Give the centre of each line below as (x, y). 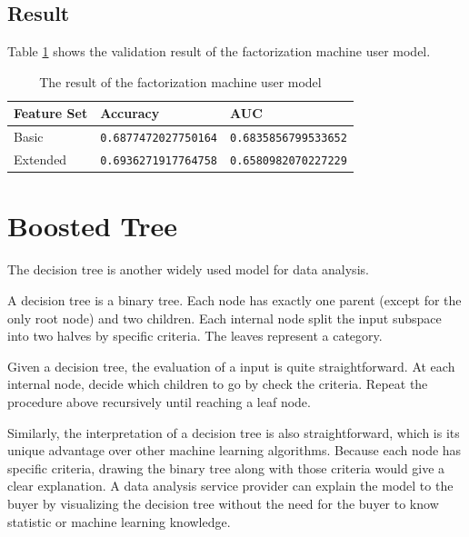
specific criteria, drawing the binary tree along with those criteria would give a (226, 467)
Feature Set (51, 113)
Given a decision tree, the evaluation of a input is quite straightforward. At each (231, 366)
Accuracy (130, 113)
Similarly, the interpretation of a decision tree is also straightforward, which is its (234, 432)
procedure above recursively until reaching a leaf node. (159, 401)
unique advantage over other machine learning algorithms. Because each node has (234, 450)
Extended (40, 159)
